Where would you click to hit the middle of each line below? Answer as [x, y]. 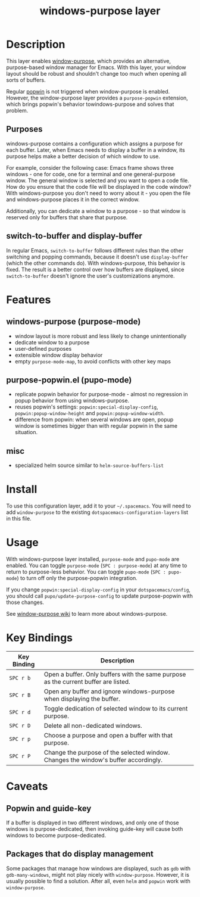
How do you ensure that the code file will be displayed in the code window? [99, 186]
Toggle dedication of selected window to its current [116, 708]
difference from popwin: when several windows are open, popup [94, 420]
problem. [17, 110]
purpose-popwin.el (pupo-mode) [69, 380]
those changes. [25, 602]
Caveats [27, 787]
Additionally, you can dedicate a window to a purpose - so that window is [96, 211]
